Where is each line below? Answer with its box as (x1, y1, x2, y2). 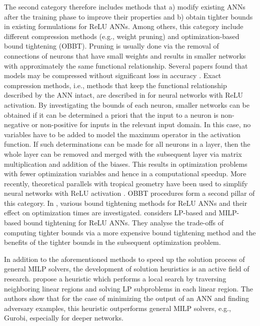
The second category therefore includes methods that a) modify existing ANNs (4, 2, 245, 12)
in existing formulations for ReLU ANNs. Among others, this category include (4, 21, 243, 32)
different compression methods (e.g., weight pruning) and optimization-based (4, 31, 239, 41)
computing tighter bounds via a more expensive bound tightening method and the (4, 227, 256, 237)
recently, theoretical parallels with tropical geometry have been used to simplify (4, 178, 248, 188)
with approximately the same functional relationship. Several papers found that (4, 60, 248, 71)
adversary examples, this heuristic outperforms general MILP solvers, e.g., (4, 302, 231, 313)
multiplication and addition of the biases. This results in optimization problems (4, 158, 247, 169)
